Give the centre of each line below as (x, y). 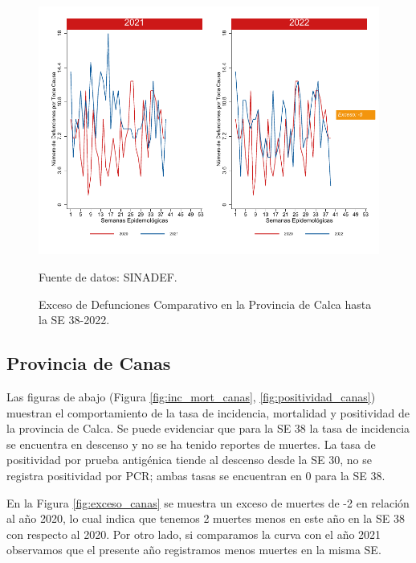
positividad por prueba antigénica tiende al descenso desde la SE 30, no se (189, 460)
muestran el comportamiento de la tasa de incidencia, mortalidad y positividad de (208, 412)
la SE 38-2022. (74, 320)
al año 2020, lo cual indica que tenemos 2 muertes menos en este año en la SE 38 (206, 518)
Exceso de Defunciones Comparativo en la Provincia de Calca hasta (205, 304)
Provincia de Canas (89, 363)
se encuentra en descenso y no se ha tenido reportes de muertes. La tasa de (191, 444)
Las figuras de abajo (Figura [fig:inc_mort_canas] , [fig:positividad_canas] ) (191, 396)
